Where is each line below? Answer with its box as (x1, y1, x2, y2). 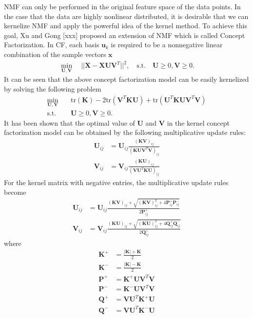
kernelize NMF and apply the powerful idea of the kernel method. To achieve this (4, 20, 247, 31)
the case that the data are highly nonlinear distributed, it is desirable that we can (4, 11, 249, 21)
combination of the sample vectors (4, 49, 106, 59)
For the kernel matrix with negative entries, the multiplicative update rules (4, 177, 229, 187)
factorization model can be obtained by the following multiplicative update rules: (4, 127, 246, 137)
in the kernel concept (167, 117, 230, 128)
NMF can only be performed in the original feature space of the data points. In (4, 1, 241, 11)
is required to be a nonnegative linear (111, 39, 223, 50)
